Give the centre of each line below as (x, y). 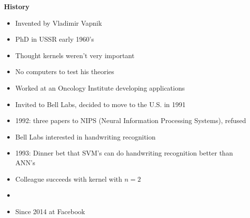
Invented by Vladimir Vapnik (59, 23)
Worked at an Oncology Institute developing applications (100, 87)
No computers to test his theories (65, 71)
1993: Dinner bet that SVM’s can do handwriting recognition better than (124, 153)
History (17, 6)
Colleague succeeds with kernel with (69, 179)
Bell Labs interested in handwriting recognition (86, 136)
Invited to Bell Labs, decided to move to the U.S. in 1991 (101, 104)
